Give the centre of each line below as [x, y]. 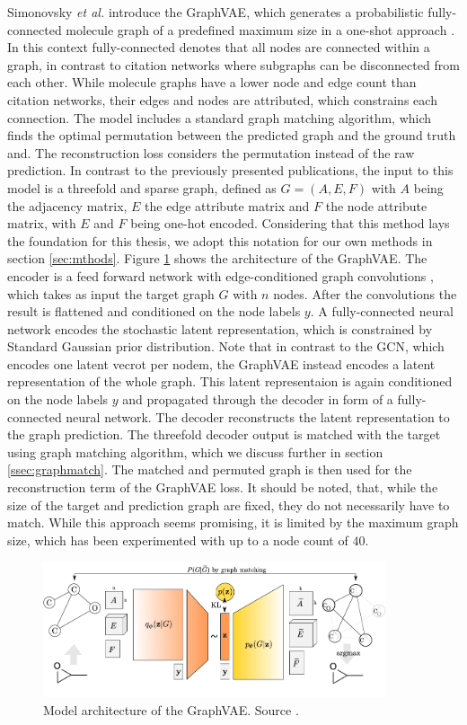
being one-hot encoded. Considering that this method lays [290, 223]
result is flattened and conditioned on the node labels [154, 311]
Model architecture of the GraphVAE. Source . [171, 710]
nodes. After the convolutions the [365, 293]
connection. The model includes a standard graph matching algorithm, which [220, 117]
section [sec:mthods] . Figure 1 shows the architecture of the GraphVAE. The [217, 258]
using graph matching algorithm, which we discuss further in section [195, 451]
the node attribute [376, 205]
